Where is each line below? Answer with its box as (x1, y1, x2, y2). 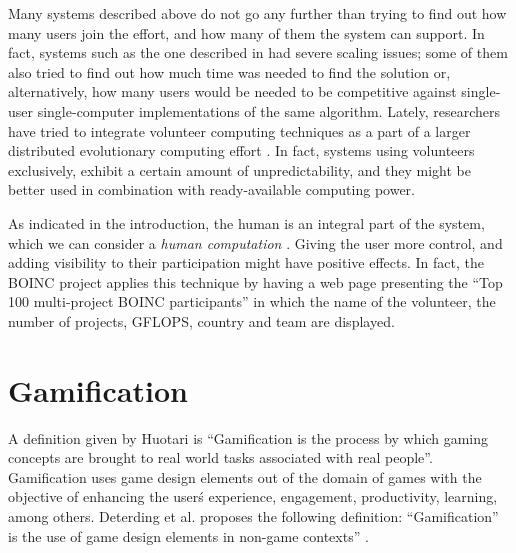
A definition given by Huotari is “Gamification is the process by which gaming (8, 427, 488, 448)
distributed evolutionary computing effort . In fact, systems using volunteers (8, 140, 475, 161)
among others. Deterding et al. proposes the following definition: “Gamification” (8, 506, 499, 526)
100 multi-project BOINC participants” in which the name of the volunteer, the (8, 291, 496, 312)
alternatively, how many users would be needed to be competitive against (8, 81, 457, 102)
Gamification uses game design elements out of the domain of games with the (8, 466, 482, 487)
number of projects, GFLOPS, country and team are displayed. (8, 310, 395, 331)
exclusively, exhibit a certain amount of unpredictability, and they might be (8, 159, 471, 180)
